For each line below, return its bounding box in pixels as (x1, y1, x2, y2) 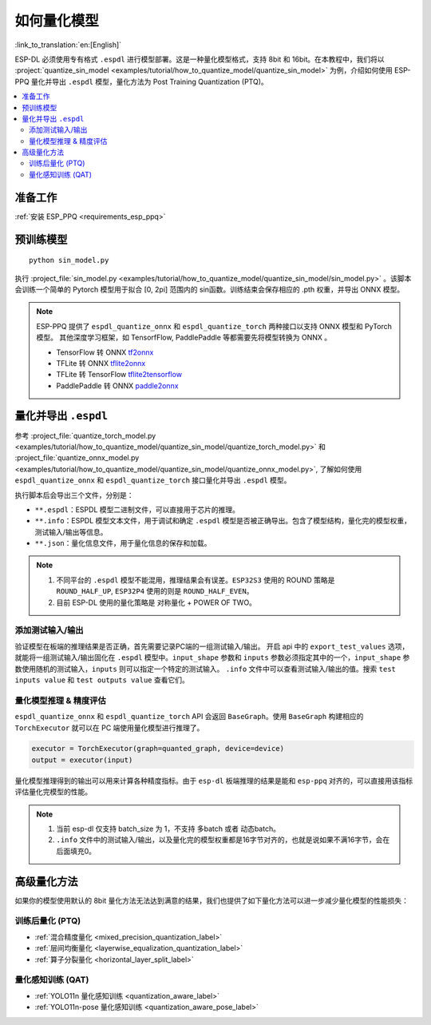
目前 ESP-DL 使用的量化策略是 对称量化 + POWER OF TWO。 (56, 598, 257, 607)
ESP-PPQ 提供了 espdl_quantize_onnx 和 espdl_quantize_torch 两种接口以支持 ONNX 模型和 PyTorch (36, 321, 393, 331)
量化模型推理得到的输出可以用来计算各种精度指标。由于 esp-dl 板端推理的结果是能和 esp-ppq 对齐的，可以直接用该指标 (14, 776, 413, 785)
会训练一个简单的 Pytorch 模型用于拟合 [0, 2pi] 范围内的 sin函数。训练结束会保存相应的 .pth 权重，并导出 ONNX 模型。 (14, 284, 405, 294)
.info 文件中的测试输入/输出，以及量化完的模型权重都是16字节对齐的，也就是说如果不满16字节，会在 (56, 835, 390, 844)
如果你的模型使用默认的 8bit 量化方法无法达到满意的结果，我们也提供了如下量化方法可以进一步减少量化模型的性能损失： (14, 896, 409, 905)
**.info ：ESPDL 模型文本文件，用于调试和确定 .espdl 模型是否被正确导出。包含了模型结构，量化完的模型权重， (34, 516, 411, 526)
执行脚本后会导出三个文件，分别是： (14, 490, 134, 499)
